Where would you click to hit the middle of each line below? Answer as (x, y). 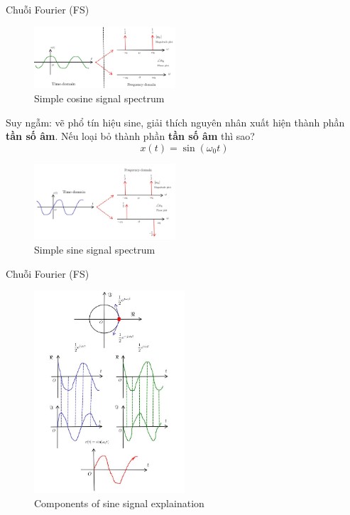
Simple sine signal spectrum (95, 250)
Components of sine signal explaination (119, 503)
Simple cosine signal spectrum (99, 98)
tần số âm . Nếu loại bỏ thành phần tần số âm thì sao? (130, 136)
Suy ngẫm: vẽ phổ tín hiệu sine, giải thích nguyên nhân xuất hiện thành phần (175, 122)
